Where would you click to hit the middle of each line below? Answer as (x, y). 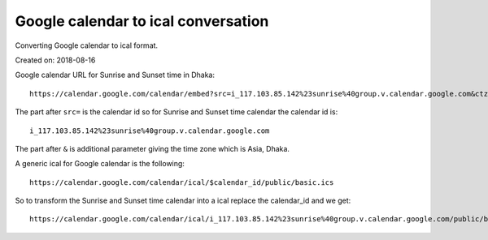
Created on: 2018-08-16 (55, 60)
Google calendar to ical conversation (142, 21)
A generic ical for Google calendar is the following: (100, 164)
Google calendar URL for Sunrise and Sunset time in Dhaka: (115, 75)
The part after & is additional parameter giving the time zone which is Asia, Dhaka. (152, 148)
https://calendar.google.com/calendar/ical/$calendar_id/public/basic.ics (182, 182)
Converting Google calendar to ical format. (87, 45)
